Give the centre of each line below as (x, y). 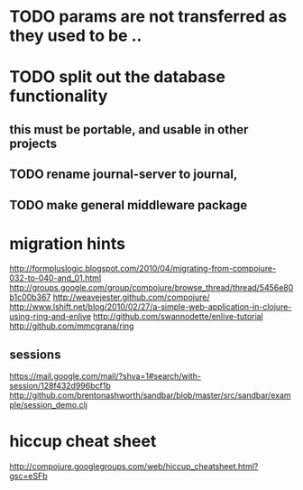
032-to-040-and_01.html (55, 278)
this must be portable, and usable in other (129, 129)
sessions (35, 354)
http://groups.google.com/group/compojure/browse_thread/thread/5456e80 (151, 288)
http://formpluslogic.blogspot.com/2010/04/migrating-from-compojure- (143, 269)
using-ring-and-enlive (50, 317)
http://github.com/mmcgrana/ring (72, 326)
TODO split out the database (117, 77)
